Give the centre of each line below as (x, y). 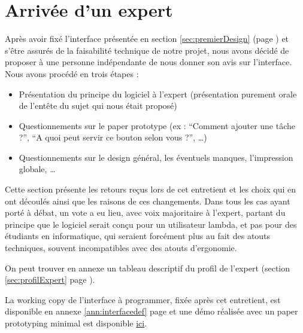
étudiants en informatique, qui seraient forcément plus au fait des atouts (138, 236)
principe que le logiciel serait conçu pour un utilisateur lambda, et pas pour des (151, 224)
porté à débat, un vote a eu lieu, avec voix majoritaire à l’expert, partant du (145, 213)
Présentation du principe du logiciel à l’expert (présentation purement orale (158, 94)
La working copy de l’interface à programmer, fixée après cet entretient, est (143, 299)
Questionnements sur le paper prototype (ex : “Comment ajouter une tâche (157, 125)
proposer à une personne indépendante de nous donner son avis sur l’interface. (149, 62)
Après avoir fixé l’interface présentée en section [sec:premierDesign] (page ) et (147, 39)
